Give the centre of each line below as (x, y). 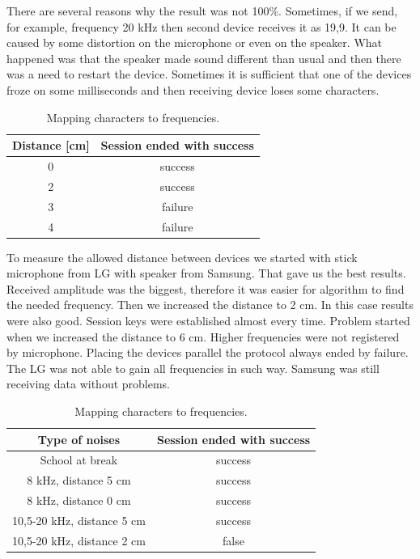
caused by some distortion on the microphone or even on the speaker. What (195, 42)
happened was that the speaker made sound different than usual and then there (204, 58)
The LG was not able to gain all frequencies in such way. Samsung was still (193, 368)
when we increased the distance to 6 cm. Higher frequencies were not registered (203, 336)
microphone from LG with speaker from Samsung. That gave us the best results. (206, 273)
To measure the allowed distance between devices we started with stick (182, 257)
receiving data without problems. (89, 384)
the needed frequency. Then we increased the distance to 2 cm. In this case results (210, 305)
